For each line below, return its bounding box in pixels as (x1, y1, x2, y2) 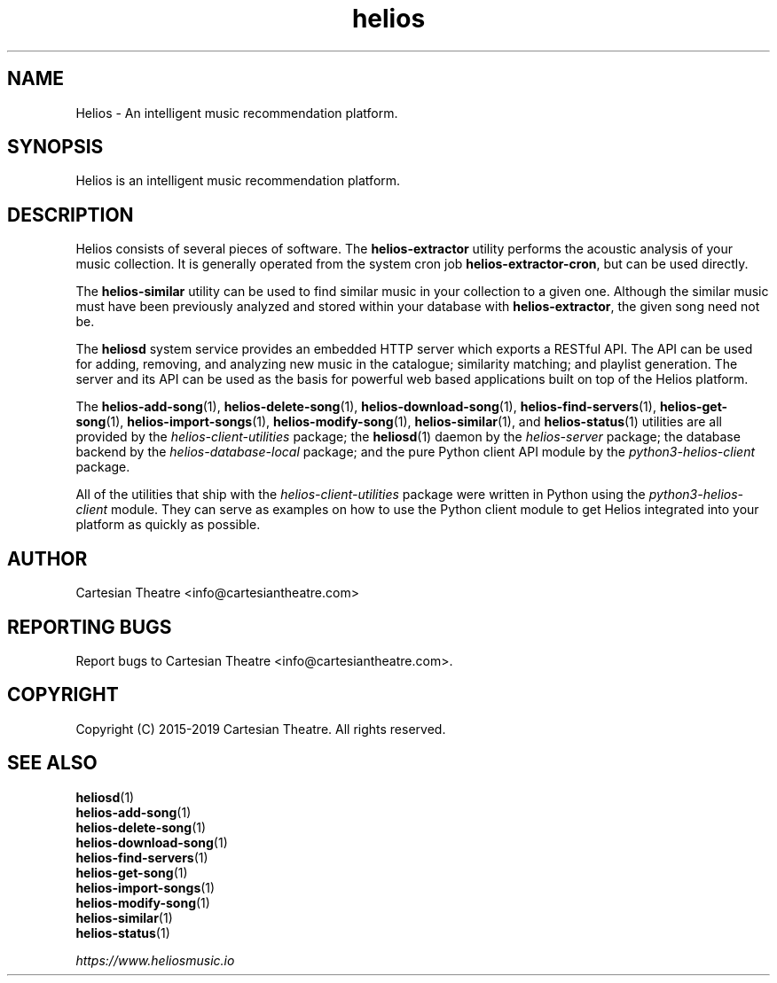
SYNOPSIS (7, 136, 104, 159)
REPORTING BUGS (7, 615, 172, 638)
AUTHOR (7, 547, 88, 570)
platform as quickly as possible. (75, 517, 261, 533)
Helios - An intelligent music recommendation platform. (75, 105, 398, 121)
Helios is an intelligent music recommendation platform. (75, 173, 401, 189)
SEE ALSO (7, 752, 98, 775)
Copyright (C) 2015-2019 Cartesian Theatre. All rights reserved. (75, 721, 446, 737)
